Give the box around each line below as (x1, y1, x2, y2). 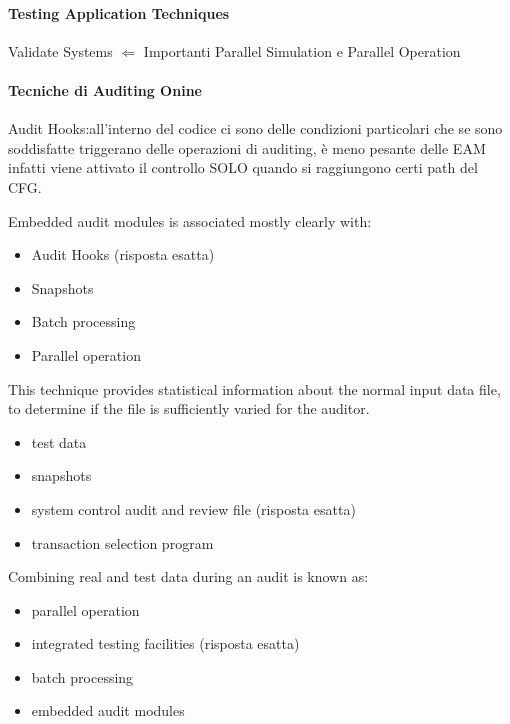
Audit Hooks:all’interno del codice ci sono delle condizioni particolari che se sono (8, 118, 503, 139)
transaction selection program (31, 532, 214, 553)
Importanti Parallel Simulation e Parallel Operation (143, 40, 461, 61)
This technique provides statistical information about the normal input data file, (8, 378, 501, 399)
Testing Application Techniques (8, 2, 230, 23)
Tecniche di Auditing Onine (8, 79, 202, 100)
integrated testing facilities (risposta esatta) (31, 633, 300, 654)
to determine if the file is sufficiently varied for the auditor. (8, 398, 370, 419)
